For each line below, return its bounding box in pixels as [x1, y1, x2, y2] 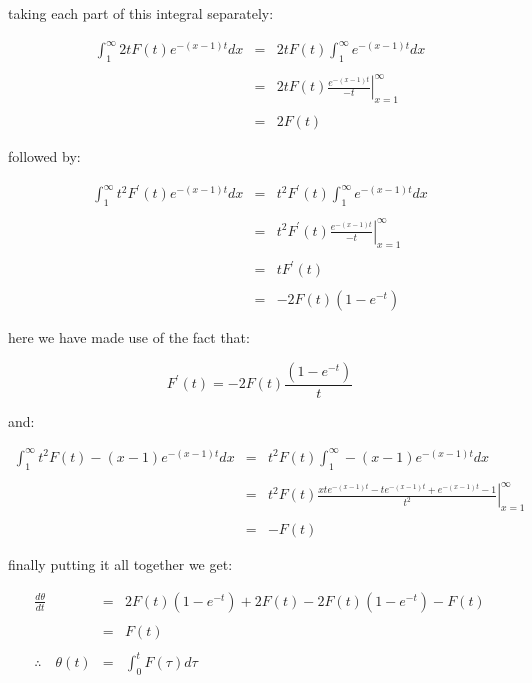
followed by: [8, 146, 81, 167]
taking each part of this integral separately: [8, 3, 274, 23]
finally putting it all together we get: [8, 554, 233, 575]
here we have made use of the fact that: [8, 327, 250, 348]
